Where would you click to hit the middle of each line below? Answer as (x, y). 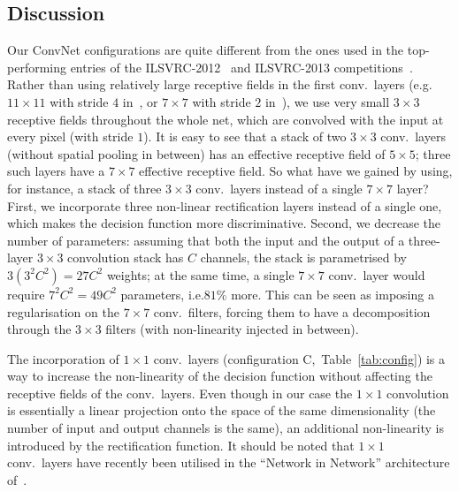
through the (39, 329)
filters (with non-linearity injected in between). (232, 329)
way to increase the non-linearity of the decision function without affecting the (220, 376)
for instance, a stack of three (84, 188)
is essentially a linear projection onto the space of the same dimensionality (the (222, 410)
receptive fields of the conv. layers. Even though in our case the (180, 393)
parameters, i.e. (162, 294)
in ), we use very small (327, 101)
